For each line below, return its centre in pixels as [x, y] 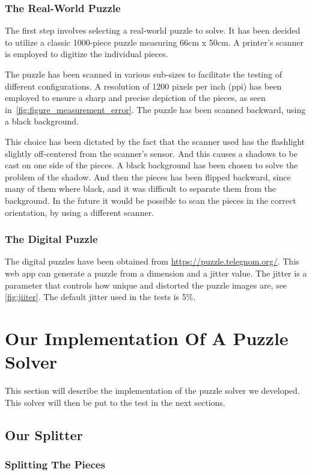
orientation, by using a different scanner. [80, 212]
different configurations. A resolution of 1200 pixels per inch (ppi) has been [143, 86]
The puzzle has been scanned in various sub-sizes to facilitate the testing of [143, 74]
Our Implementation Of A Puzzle [147, 338]
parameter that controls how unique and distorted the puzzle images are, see [146, 285]
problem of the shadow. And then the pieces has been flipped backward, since [148, 176]
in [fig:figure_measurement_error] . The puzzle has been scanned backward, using [155, 109]
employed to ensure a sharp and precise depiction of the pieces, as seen [135, 98]
